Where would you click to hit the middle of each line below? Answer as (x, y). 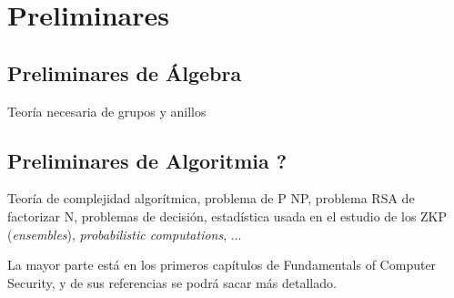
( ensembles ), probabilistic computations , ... (125, 234)
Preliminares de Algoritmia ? (147, 160)
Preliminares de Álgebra (125, 72)
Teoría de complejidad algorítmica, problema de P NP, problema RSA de (211, 198)
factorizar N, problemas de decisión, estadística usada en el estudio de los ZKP (227, 216)
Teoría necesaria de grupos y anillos (107, 111)
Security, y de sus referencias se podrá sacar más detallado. (172, 282)
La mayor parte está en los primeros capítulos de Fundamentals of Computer (222, 265)
